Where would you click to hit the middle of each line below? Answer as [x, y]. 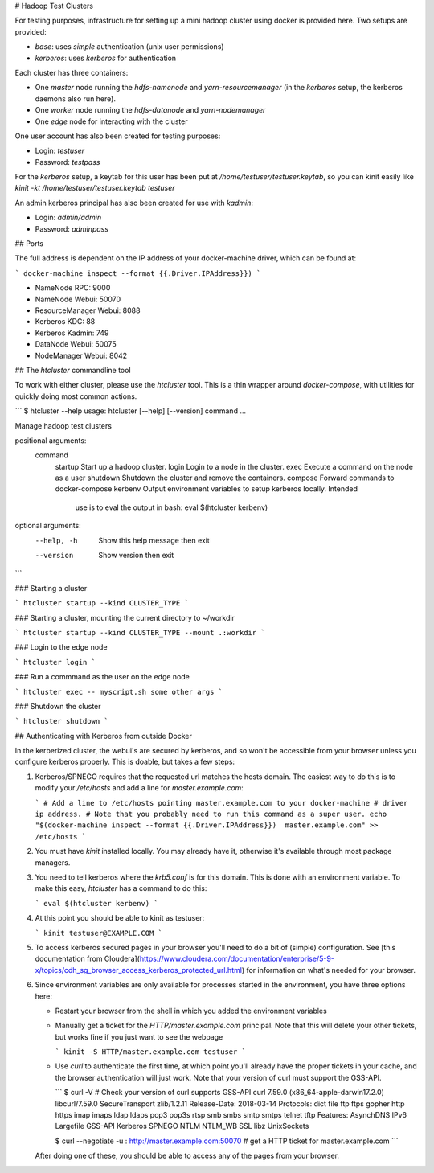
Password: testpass [68, 162]
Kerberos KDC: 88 [65, 322]
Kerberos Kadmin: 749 [72, 333]
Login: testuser [60, 151]
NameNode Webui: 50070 [78, 299]
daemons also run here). [76, 98]
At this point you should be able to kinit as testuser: [120, 918]
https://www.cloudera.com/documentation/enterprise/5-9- [237, 959]
